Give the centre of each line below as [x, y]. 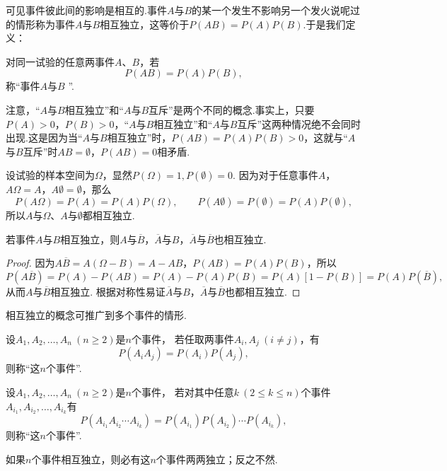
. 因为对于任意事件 [275, 175]
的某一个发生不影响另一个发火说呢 [271, 10]
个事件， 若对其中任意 [183, 391]
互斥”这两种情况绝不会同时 [299, 123]
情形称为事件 [45, 24]
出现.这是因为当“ [44, 138]
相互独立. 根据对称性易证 [108, 291]
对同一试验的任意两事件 [60, 61]
